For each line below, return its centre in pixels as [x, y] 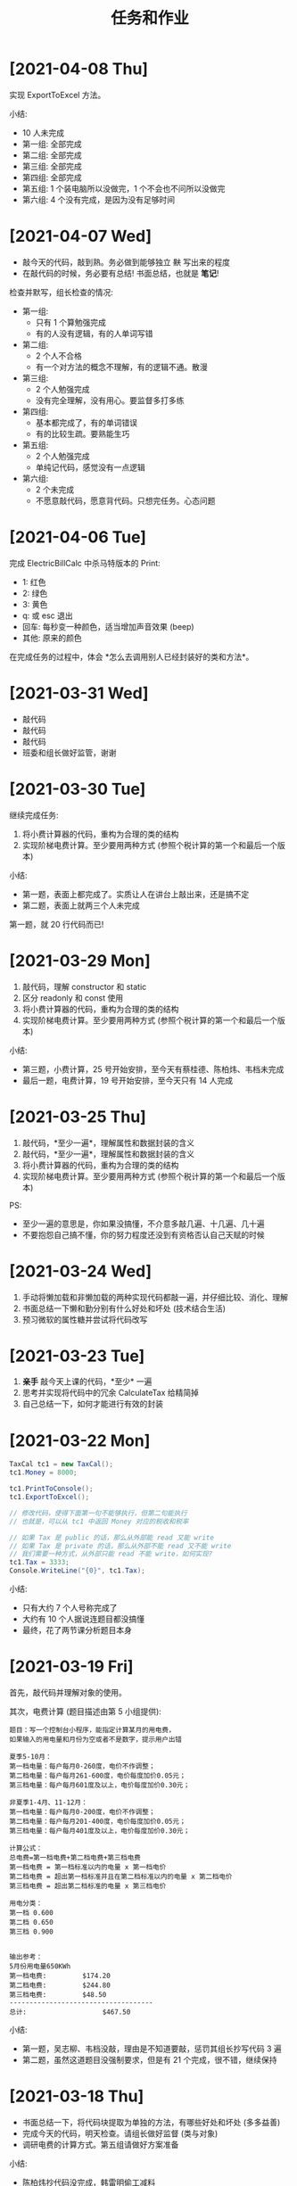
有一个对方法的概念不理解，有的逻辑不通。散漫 [121, 367]
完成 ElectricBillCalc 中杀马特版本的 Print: [85, 563]
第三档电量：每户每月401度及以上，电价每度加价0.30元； [99, 1831]
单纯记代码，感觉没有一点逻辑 [90, 467]
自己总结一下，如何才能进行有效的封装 [92, 1404]
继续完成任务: [34, 815]
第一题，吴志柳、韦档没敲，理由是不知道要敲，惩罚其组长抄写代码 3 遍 [152, 2049]
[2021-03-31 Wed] [79, 693]
